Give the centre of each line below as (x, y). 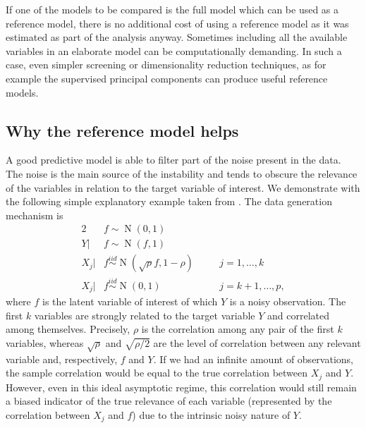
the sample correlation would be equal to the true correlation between (157, 373)
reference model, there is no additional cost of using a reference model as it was (177, 23)
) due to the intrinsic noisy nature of (211, 414)
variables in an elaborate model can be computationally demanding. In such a (174, 50)
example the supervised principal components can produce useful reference (167, 78)
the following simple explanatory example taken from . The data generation (169, 201)
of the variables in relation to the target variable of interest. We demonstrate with (183, 187)
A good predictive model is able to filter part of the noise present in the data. (173, 160)
